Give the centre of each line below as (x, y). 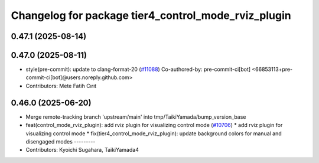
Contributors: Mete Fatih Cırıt (61, 86)
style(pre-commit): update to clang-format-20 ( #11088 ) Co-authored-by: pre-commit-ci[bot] (138, 69)
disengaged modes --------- (61, 141)
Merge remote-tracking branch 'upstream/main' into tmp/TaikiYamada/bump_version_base (136, 117)
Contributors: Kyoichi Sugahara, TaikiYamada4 (82, 150)
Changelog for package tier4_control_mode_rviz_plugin (151, 15)
